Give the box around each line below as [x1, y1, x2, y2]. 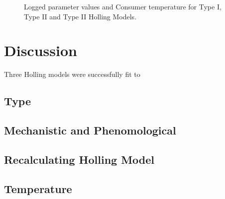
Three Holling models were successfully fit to [4, 69, 140, 79]
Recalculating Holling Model [4, 151, 155, 167]
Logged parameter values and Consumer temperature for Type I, [24, 1, 222, 11]
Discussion [4, 40, 77, 61]
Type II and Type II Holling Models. [24, 11, 137, 21]
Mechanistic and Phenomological [4, 123, 176, 138]
